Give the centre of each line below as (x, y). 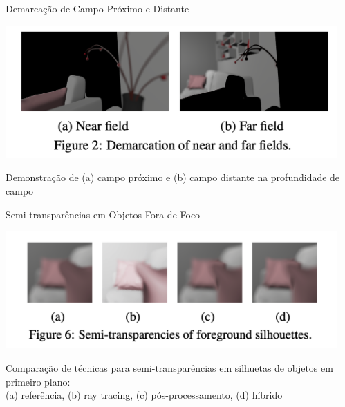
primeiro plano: (38, 381)
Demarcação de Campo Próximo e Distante (97, 8)
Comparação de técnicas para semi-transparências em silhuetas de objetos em (169, 367)
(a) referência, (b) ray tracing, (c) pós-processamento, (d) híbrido (144, 395)
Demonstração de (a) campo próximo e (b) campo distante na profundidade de (173, 177)
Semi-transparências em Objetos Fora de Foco (103, 214)
